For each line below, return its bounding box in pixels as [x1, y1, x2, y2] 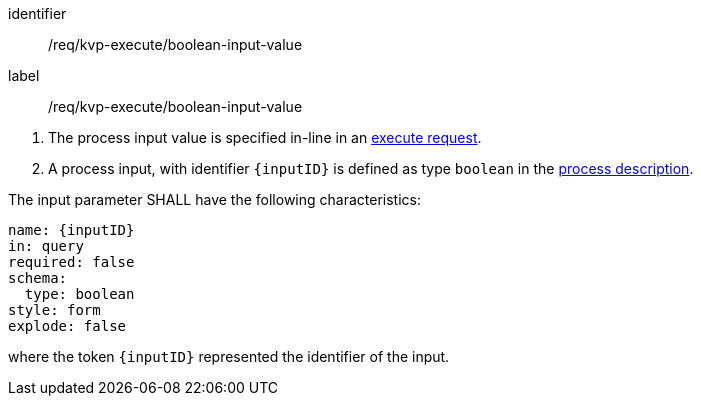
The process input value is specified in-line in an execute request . [48, 129, 482, 146]
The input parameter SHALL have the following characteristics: [8, 191, 421, 208]
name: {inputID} [8, 222, 135, 238]
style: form [8, 302, 101, 318]
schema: [8, 270, 68, 286]
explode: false [8, 318, 127, 334]
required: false [8, 254, 135, 270]
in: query [8, 238, 84, 254]
